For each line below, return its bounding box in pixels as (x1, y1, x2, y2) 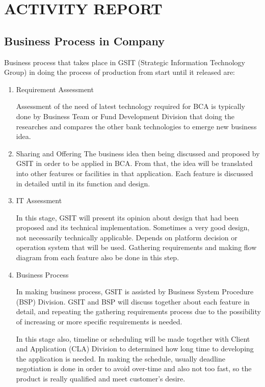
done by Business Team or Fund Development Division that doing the (16, 110, 234, 121)
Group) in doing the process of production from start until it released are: (4, 67, 235, 77)
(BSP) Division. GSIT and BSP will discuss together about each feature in (16, 296, 250, 307)
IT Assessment (16, 195, 62, 206)
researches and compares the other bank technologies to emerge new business (16, 121, 257, 131)
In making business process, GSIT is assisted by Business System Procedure (16, 286, 254, 297)
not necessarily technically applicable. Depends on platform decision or (16, 232, 237, 242)
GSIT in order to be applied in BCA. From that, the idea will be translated (16, 158, 253, 169)
